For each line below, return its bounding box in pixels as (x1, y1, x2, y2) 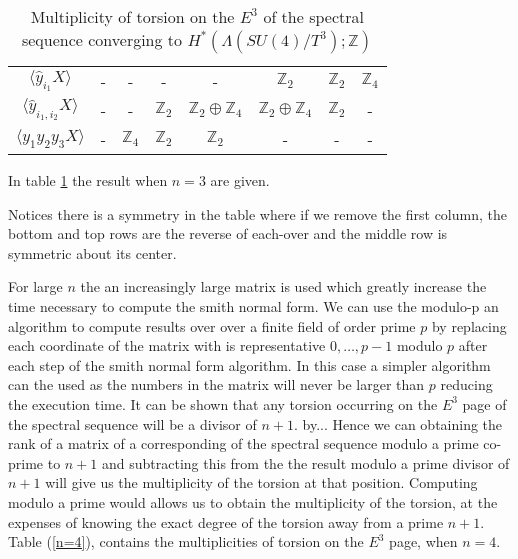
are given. (210, 170, 270, 190)
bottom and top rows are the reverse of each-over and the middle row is (8, 223, 448, 244)
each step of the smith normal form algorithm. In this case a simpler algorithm (8, 354, 491, 375)
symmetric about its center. (8, 242, 177, 263)
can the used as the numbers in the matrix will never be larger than (8, 374, 425, 395)
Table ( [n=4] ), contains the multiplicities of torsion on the (8, 531, 364, 552)
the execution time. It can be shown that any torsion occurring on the (8, 393, 438, 414)
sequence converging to (21, 28, 183, 51)
